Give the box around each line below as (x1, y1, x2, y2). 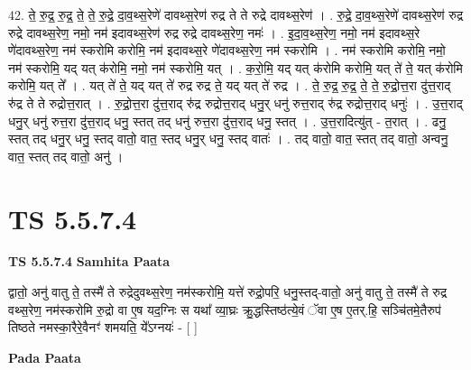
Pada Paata (8, 347, 81, 366)
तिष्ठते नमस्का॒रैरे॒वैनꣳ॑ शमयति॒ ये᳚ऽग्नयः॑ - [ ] (8, 318, 198, 337)
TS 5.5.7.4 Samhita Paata (8, 252, 171, 271)
